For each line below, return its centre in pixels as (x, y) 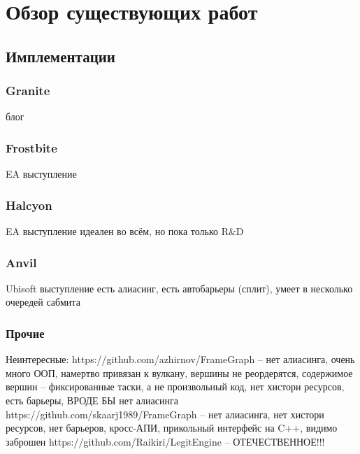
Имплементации (60, 56)
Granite (28, 91)
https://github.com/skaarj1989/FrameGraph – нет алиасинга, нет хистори (165, 414)
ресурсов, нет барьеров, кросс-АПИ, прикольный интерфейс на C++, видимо (172, 428)
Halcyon (29, 205)
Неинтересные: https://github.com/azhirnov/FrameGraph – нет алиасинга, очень (180, 359)
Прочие (25, 333)
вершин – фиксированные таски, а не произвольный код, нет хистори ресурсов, (175, 386)
